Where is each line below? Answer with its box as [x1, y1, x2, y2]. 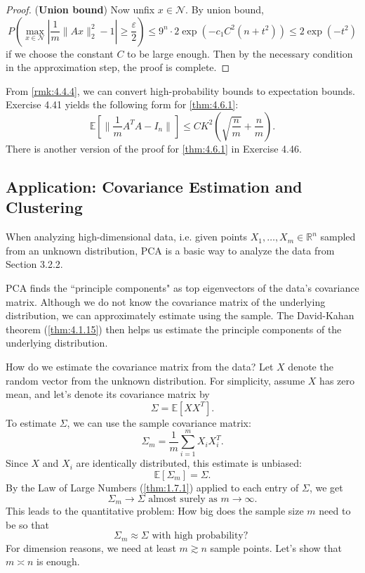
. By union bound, [185, 2, 264, 16]
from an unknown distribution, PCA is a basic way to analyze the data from [6, 243, 335, 257]
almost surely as [148, 494, 218, 504]
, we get [309, 480, 343, 494]
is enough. [36, 554, 80, 569]
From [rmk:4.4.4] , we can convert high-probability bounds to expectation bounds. [6, 83, 355, 98]
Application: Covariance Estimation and [6, 175, 303, 197]
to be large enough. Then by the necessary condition [127, 46, 353, 60]
